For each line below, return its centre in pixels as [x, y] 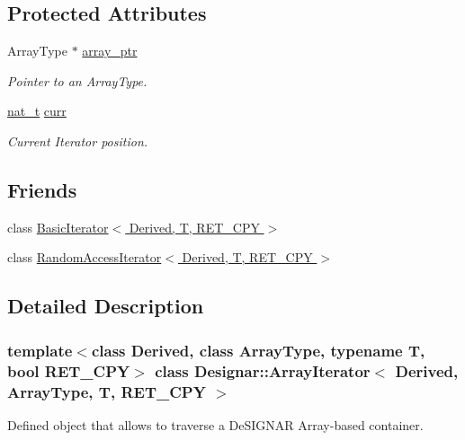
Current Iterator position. [78, 141]
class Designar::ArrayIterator [263, 370]
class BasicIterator [58, 227]
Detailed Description [106, 306]
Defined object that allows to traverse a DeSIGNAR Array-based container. [215, 424]
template [40, 350]
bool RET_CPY [69, 370]
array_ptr [110, 51]
